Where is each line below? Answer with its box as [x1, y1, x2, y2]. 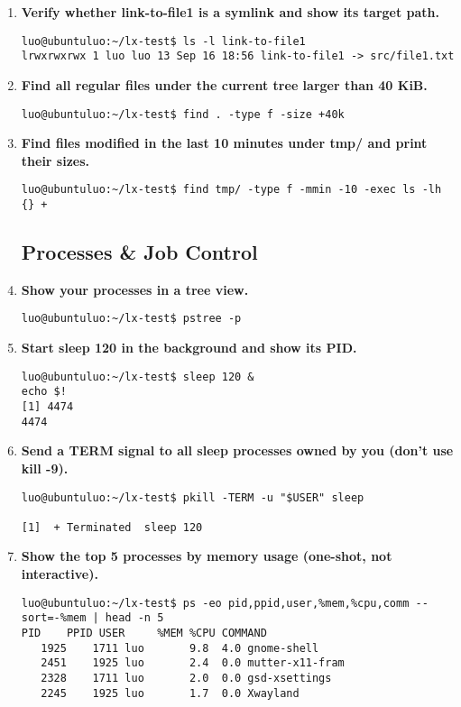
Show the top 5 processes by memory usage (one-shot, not [21, 546, 392, 565]
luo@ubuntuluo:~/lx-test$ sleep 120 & [21, 370, 254, 383]
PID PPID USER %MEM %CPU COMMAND [21, 626, 267, 639]
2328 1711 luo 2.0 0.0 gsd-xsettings [41, 671, 332, 684]
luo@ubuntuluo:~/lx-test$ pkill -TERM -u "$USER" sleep [21, 491, 364, 504]
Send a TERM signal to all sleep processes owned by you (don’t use [21, 441, 454, 460]
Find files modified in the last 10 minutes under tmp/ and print [21, 133, 428, 152]
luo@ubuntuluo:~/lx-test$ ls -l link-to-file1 [21, 34, 306, 48]
